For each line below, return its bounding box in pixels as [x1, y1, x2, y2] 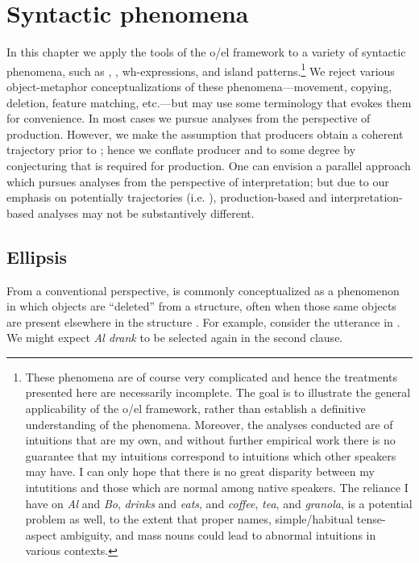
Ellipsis [6, 244, 68, 269]
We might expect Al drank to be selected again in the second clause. [6, 329, 343, 346]
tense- [356, 511, 386, 528]
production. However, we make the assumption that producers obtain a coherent [6, 125, 404, 142]
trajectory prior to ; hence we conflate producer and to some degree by [6, 141, 356, 158]
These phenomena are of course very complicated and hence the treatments [25, 368, 397, 385]
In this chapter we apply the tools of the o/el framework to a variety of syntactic [6, 44, 406, 60]
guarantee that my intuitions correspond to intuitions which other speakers [25, 447, 396, 464]
